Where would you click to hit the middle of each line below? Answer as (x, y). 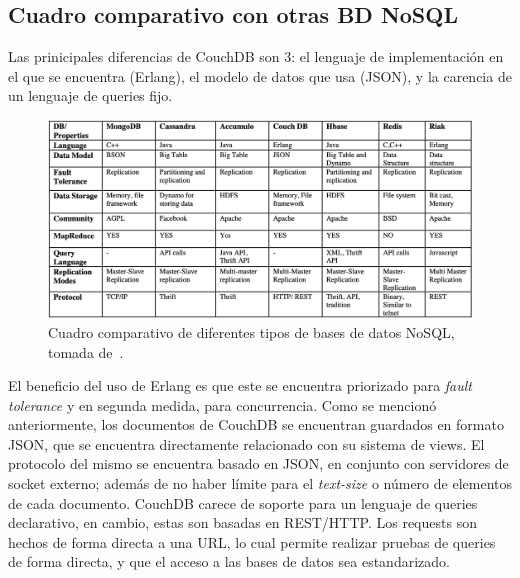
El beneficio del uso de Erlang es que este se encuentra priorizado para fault (240, 385)
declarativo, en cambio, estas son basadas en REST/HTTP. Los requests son (242, 522)
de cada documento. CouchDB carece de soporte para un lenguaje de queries (243, 502)
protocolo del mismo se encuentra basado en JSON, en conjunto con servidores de (258, 463)
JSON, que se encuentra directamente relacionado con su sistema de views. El (246, 443)
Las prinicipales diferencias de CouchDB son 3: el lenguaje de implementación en (256, 56)
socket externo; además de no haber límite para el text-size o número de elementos (260, 483)
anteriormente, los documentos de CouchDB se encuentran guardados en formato (256, 424)
